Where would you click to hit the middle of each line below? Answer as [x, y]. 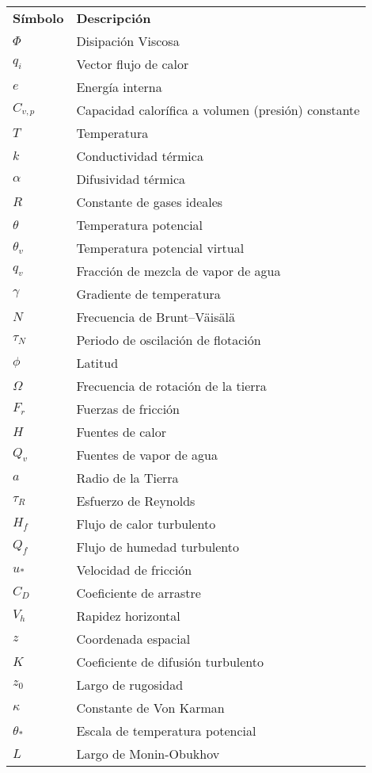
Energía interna [119, 87]
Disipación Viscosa [128, 41]
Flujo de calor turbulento [146, 524]
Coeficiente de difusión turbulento [170, 662]
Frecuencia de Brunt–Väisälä [156, 317]
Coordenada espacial [133, 639]
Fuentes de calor [121, 432]
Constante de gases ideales [150, 202]
